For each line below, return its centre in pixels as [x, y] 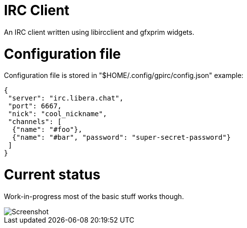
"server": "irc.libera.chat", [66, 98]
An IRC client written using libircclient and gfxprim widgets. [99, 32]
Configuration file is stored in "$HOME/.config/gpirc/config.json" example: [124, 76]
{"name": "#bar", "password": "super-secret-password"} [121, 138]
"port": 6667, [35, 106]
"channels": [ [35, 122]
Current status [52, 175]
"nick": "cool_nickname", [57, 114]
